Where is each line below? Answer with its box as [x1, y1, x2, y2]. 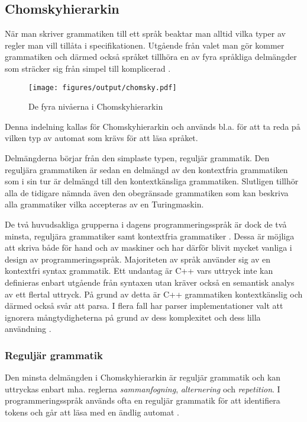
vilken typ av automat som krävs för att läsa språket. [5, 132, 198, 144]
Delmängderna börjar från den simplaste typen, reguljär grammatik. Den [5, 152, 270, 164]
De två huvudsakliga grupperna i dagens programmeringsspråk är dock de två [5, 218, 287, 230]
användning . [5, 322, 51, 335]
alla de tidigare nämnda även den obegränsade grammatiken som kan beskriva [5, 186, 289, 199]
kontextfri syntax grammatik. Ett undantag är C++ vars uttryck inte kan [5, 264, 273, 277]
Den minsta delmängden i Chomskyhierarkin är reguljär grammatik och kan [5, 371, 281, 383]
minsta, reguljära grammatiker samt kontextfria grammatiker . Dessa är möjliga [5, 229, 295, 242]
